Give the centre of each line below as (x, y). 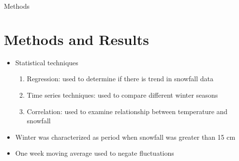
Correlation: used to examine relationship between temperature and (127, 111)
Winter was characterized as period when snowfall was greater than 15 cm (125, 137)
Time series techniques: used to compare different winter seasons (122, 95)
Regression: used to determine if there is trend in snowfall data (120, 79)
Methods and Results (76, 39)
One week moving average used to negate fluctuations (95, 153)
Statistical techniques (47, 62)
